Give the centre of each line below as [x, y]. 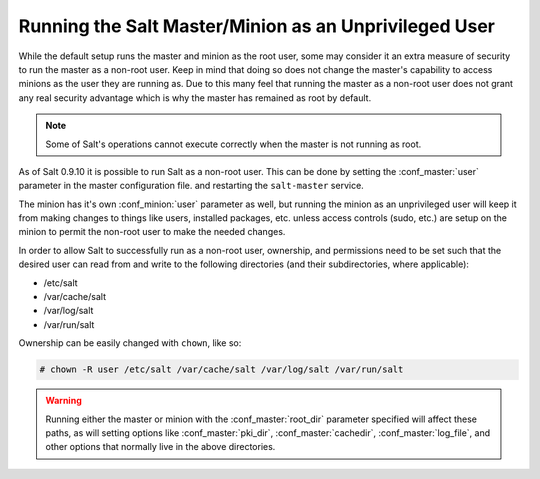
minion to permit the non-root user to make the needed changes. [152, 232]
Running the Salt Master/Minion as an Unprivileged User [256, 26]
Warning [63, 401]
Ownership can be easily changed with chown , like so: [130, 343]
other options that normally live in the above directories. [160, 447]
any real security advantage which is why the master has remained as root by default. [195, 97]
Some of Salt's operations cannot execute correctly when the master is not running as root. [233, 144]
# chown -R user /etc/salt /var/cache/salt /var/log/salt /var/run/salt [221, 369]
